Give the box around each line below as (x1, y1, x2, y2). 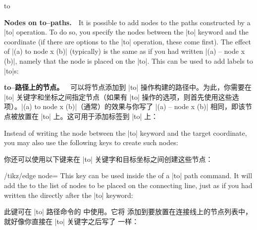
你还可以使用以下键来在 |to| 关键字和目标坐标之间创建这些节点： (4, 153, 213, 164)
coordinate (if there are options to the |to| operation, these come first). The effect (4, 36, 251, 46)
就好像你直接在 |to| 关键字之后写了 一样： (4, 216, 139, 226)
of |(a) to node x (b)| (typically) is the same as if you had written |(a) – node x (4, 46, 245, 56)
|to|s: (4, 65, 19, 76)
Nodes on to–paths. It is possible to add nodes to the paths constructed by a (4, 17, 251, 27)
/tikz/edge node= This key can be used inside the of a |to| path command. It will (4, 170, 253, 181)
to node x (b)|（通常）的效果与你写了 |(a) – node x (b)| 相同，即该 (34, 101, 245, 112)
